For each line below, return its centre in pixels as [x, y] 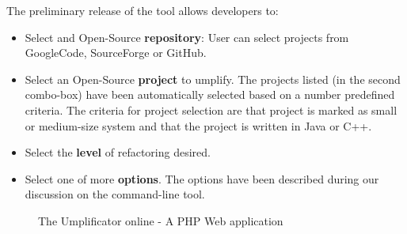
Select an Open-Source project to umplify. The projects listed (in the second [213, 79]
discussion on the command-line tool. [115, 194]
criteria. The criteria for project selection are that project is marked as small [211, 109]
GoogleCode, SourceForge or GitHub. [116, 53]
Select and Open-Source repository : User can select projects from [187, 37]
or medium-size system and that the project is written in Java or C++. [198, 125]
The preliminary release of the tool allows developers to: [143, 10]
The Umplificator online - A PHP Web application [161, 220]
